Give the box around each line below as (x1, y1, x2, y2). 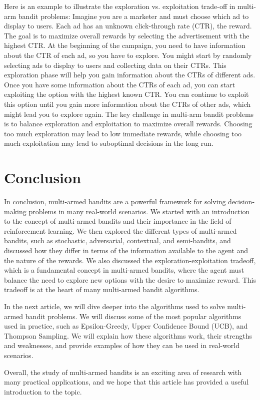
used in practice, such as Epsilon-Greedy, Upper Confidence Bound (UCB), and (4, 321, 248, 331)
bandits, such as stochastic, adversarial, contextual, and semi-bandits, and (4, 235, 231, 246)
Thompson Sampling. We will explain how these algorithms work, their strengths (4, 330, 252, 341)
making (4, 206, 26, 216)
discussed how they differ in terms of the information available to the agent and (4, 245, 248, 255)
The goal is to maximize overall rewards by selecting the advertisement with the (4, 30, 249, 40)
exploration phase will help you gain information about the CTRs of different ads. (4, 69, 255, 80)
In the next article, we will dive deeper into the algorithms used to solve (4, 301, 225, 311)
